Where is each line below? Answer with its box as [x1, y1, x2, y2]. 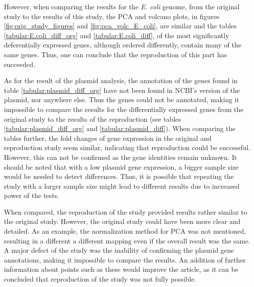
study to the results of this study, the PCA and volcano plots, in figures [4, 11, 219, 21]
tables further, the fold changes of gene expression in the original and [4, 132, 211, 143]
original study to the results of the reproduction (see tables [4, 113, 181, 124]
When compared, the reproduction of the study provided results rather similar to [4, 206, 247, 217]
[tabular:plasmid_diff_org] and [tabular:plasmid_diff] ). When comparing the [4, 123, 235, 133]
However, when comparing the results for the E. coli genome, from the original [4, 1, 240, 11]
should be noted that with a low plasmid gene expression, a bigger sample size [4, 161, 239, 172]
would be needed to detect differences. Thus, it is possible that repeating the [4, 171, 234, 181]
